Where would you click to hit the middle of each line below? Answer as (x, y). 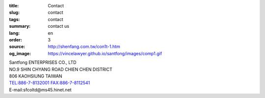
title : (14, 6)
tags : (14, 19)
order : (15, 39)
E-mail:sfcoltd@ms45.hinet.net (40, 90)
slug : (14, 13)
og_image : (20, 53)
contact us (59, 26)
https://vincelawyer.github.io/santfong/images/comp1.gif (105, 53)
